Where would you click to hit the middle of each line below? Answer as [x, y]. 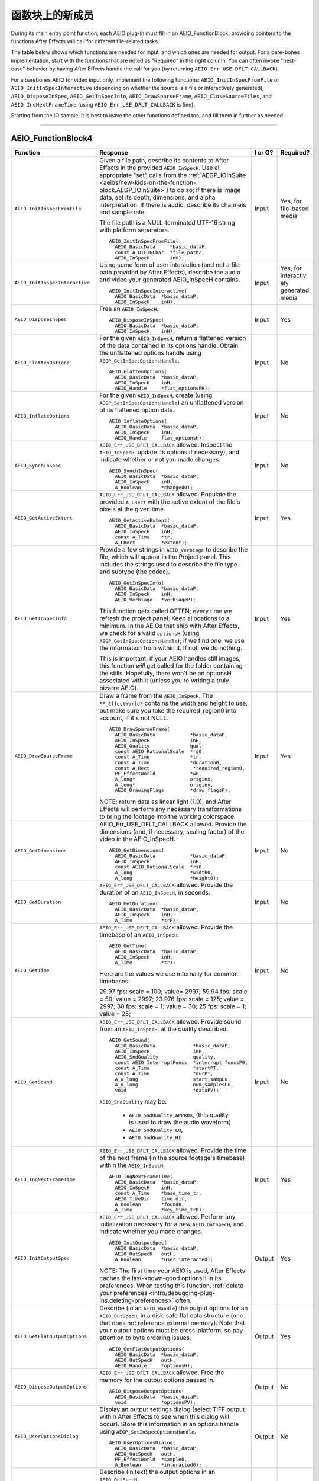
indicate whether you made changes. [151, 1231]
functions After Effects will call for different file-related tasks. [85, 41]
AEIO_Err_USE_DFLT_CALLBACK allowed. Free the [162, 1373]
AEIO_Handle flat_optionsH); [160, 437]
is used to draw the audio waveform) [180, 1122]
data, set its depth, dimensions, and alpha [157, 197]
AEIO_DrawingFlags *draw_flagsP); [173, 790]
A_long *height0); [167, 878]
